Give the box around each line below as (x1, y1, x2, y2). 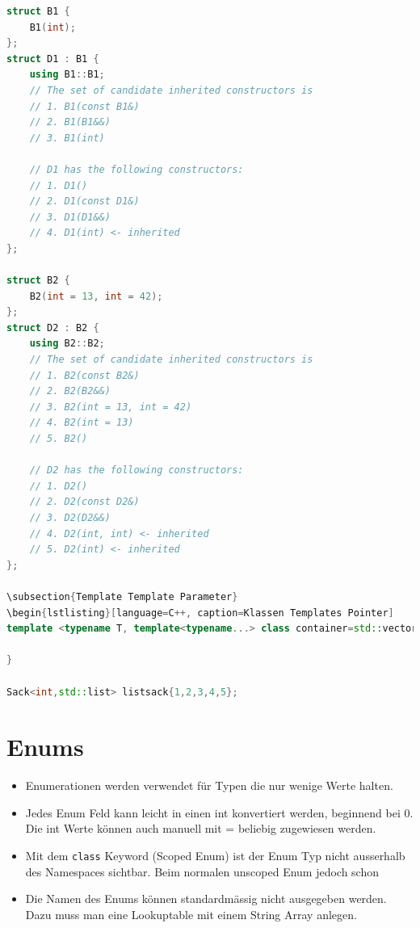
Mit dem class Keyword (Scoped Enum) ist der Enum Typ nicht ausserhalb (25, 847, 405, 864)
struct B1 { (6, 6, 70, 17)
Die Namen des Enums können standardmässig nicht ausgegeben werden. (25, 890, 387, 907)
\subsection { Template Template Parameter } (6, 590, 238, 603)
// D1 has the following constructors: (29, 163, 244, 175)
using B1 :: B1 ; (29, 69, 105, 81)
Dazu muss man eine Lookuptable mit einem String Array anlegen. (25, 905, 357, 922)
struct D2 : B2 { (6, 321, 99, 334)
